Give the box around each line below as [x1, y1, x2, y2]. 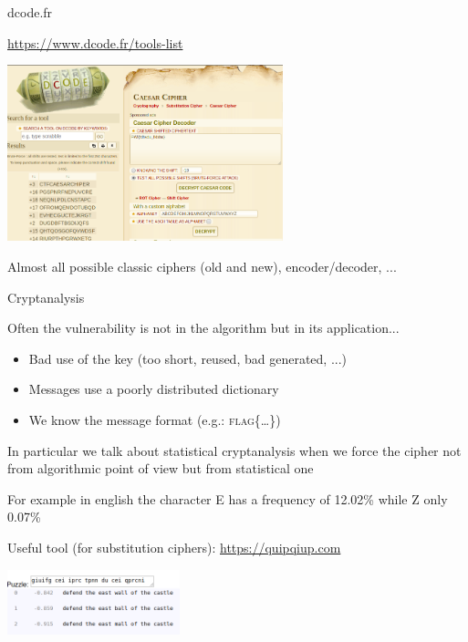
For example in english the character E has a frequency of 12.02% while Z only [7, 489, 448, 508]
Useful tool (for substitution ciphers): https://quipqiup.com [7, 538, 341, 556]
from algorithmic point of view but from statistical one [7, 459, 314, 478]
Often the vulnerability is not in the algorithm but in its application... [7, 318, 400, 337]
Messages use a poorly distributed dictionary [28, 379, 279, 399]
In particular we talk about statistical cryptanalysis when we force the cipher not [7, 440, 462, 460]
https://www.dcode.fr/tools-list [7, 33, 183, 52]
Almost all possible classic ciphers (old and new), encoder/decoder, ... [7, 257, 397, 276]
